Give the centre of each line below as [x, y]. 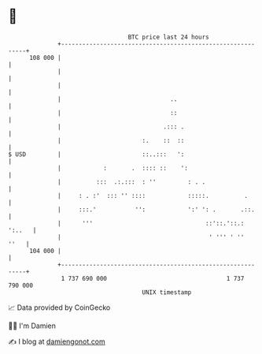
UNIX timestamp [167, 292]
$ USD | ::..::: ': [96, 154]
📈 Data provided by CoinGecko [59, 307]
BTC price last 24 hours [169, 37]
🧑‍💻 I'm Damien [32, 326]
